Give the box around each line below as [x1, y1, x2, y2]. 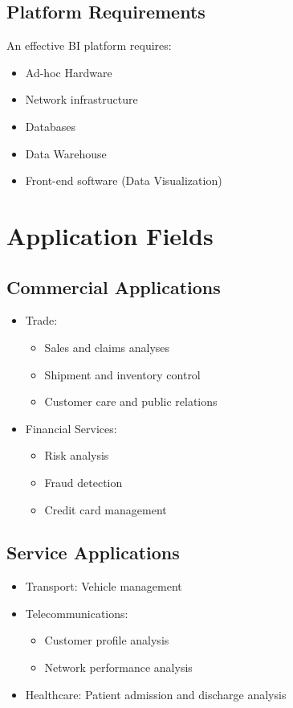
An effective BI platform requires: [6, 37, 172, 54]
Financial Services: [25, 419, 117, 436]
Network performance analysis [44, 659, 193, 676]
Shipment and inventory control [44, 366, 201, 383]
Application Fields [6, 219, 214, 252]
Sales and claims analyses [44, 338, 170, 355]
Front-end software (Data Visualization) [25, 172, 222, 189]
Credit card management [44, 501, 167, 518]
